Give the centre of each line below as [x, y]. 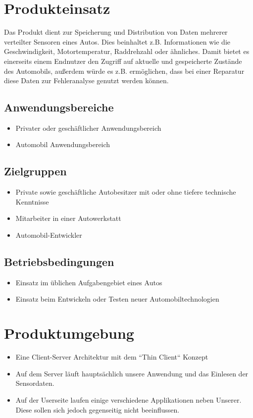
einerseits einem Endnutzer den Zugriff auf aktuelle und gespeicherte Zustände [123, 61]
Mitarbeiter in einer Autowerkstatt [68, 218]
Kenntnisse [32, 201]
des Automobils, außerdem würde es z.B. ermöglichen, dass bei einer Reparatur [124, 71]
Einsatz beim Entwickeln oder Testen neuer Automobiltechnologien [117, 299]
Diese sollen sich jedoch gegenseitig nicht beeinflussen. [98, 409]
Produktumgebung [69, 333]
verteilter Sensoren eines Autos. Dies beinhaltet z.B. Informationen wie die [117, 41]
